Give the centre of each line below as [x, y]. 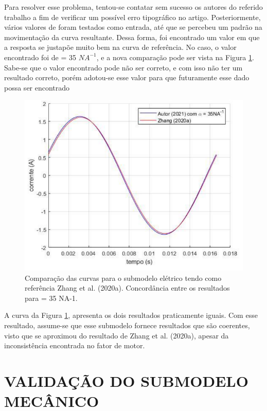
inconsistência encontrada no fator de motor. [75, 345]
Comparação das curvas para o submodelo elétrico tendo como [123, 278]
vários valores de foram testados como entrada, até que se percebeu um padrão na [133, 27]
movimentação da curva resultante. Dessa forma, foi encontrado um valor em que [132, 37]
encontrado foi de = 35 [40, 57]
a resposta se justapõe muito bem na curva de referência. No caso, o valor [120, 47]
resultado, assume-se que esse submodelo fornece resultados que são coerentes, [127, 325]
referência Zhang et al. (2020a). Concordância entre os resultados [127, 288]
